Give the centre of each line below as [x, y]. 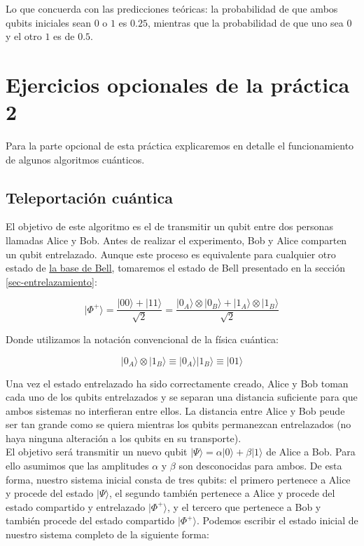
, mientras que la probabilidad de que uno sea [245, 22]
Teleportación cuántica [90, 197]
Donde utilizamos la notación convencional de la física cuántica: [142, 339]
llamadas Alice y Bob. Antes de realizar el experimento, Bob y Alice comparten [176, 240]
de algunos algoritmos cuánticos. [75, 159]
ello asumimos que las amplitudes [77, 466]
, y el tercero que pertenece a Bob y [244, 506]
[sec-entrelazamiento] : [51, 281]
